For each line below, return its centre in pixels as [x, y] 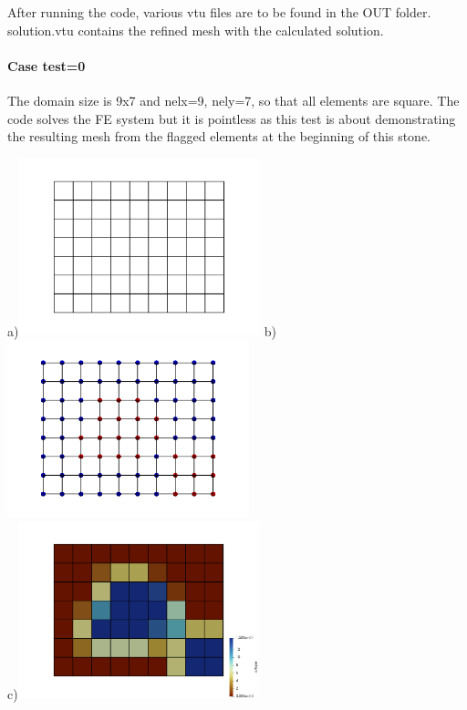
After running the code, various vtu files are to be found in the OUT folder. [219, 12]
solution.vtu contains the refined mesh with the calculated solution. [196, 30]
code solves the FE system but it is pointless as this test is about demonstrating [232, 118]
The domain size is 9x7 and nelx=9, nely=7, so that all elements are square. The [233, 100]
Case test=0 [47, 65]
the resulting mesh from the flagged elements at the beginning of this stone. [219, 136]
